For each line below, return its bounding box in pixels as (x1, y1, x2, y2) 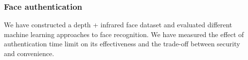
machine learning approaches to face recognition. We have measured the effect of (4, 29, 244, 39)
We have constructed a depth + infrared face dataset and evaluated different (4, 20, 232, 30)
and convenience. (4, 48, 54, 58)
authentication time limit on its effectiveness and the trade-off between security (4, 39, 240, 49)
